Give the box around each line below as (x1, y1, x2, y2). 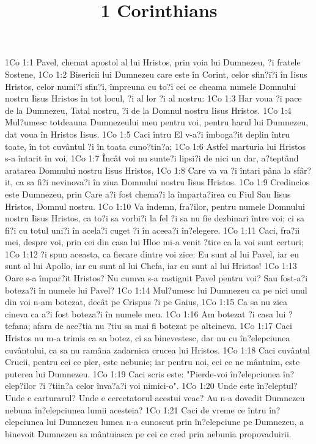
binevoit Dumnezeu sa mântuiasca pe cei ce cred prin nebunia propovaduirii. (5, 427, 292, 440)
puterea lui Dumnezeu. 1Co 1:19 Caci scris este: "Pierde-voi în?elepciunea (5, 367, 281, 380)
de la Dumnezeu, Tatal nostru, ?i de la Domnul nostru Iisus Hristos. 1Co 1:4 (5, 103, 292, 116)
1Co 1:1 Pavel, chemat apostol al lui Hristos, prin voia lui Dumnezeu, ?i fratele (5, 56, 301, 68)
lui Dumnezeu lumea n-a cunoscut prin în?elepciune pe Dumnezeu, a (46, 415, 304, 428)
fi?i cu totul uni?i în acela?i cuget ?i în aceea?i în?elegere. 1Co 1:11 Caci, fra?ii (5, 223, 300, 236)
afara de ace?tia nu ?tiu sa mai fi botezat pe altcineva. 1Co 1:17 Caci (33, 319, 292, 332)
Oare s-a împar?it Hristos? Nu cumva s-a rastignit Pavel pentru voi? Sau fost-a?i (5, 272, 308, 284)
